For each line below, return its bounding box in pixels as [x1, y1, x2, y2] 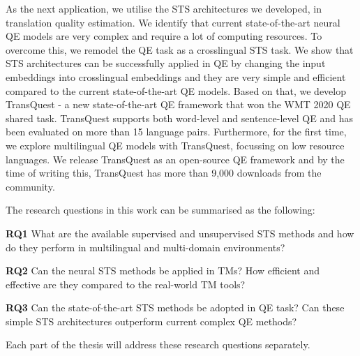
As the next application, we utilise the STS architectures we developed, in [6, 1, 322, 15]
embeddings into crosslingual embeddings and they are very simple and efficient [6, 69, 346, 84]
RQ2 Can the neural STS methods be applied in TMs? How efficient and [6, 263, 320, 278]
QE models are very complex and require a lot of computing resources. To [6, 29, 322, 43]
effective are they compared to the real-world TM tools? [6, 276, 246, 291]
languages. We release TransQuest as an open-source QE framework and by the [6, 151, 345, 166]
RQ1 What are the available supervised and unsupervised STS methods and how [6, 225, 354, 240]
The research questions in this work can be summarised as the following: [6, 202, 315, 217]
